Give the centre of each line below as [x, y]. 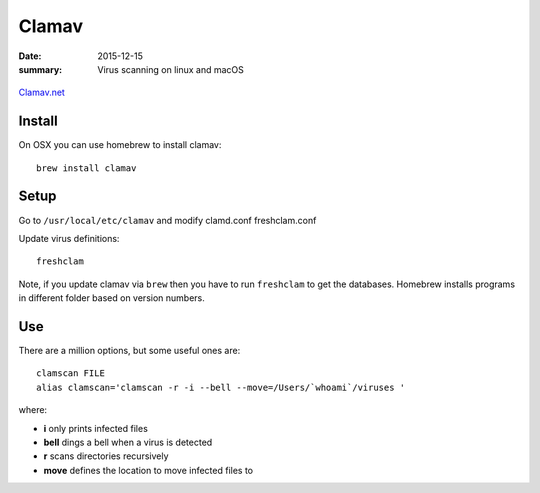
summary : [40, 69]
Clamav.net [41, 92]
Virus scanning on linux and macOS [171, 69]
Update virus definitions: [69, 238]
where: [33, 410]
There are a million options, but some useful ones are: [129, 350]
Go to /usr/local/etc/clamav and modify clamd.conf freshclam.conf [167, 220]
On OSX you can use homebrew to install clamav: [120, 145]
